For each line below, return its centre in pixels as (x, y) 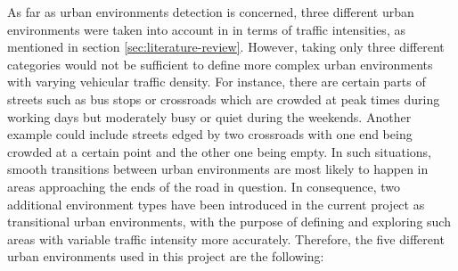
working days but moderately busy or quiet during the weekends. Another (209, 116)
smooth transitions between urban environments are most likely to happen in (218, 169)
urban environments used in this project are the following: (166, 256)
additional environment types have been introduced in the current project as (216, 204)
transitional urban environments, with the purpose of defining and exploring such (229, 222)
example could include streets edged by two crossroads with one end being (210, 134)
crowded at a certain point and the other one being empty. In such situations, (219, 151)
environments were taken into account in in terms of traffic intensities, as (206, 29)
